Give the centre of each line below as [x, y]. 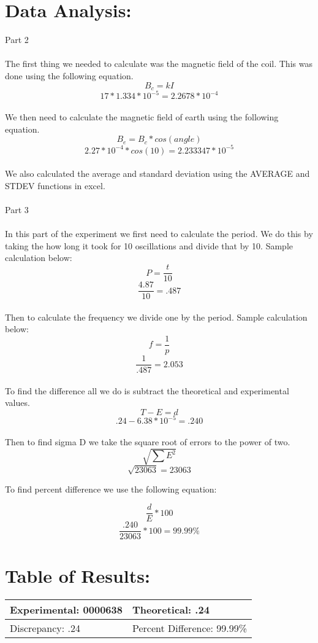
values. [17, 403]
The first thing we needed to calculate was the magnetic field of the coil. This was [159, 64]
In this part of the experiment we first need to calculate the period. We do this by [159, 234]
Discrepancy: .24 [45, 628]
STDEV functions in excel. [55, 185]
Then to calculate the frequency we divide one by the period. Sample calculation [156, 317]
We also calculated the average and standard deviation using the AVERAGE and [157, 173]
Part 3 [17, 210]
